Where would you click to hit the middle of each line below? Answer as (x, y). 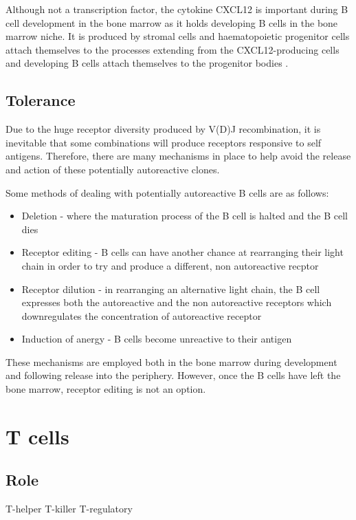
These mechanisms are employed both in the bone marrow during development (171, 361)
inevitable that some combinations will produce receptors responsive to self (164, 142)
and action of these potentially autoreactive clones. (113, 169)
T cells (37, 436)
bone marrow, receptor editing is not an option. (106, 389)
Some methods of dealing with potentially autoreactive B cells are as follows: (167, 192)
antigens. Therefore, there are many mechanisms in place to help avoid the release (178, 156)
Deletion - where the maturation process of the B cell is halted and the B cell (185, 216)
